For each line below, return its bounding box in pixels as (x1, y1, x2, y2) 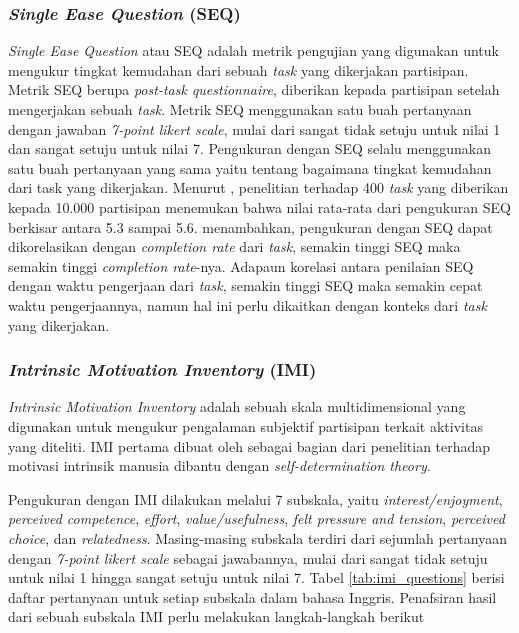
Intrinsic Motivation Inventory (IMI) (8, 357, 317, 382)
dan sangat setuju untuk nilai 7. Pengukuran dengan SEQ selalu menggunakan (8, 138, 491, 159)
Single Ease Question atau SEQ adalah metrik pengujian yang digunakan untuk (8, 40, 499, 61)
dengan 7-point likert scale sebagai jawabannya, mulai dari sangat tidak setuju (8, 547, 488, 568)
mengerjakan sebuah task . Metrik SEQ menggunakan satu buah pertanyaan (8, 99, 472, 119)
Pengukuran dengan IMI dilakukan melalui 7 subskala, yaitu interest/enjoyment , (8, 488, 503, 509)
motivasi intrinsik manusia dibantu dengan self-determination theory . (8, 455, 431, 476)
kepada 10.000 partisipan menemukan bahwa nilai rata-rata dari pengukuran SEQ (8, 196, 511, 217)
